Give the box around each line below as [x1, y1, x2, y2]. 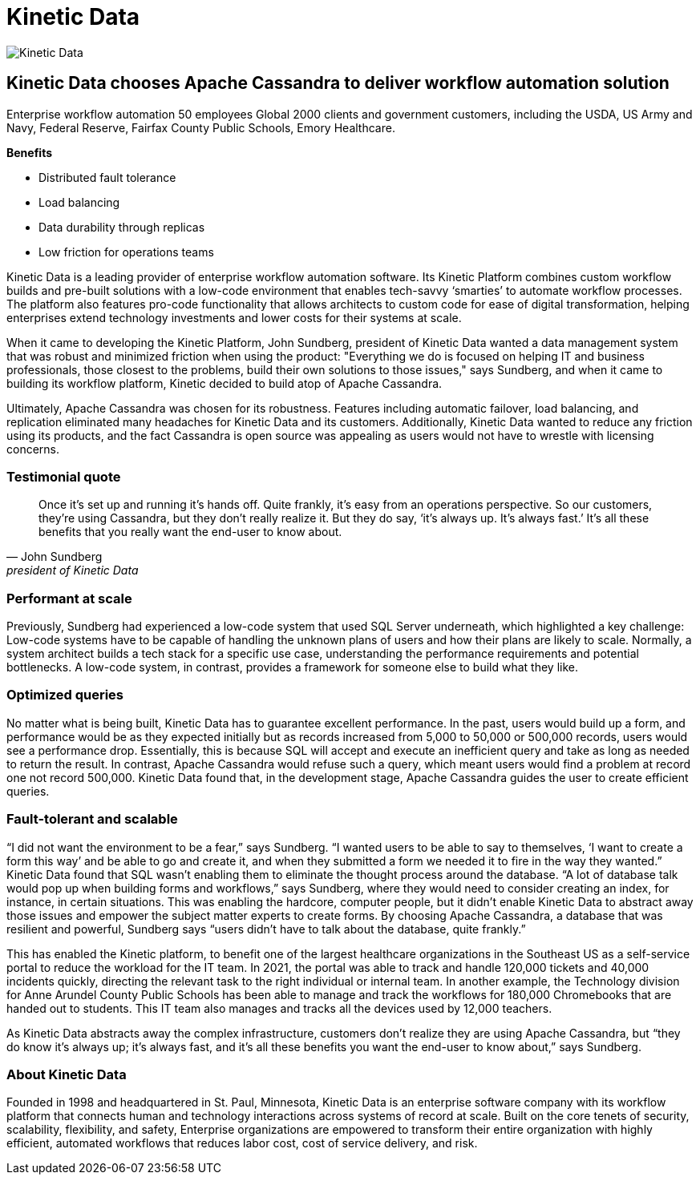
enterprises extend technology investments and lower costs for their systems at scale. [6, 310, 462, 324]
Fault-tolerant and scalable [6, 811, 178, 828]
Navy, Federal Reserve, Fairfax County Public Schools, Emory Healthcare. [6, 120, 395, 135]
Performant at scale [6, 590, 132, 607]
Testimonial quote [6, 468, 121, 485]
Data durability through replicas [38, 220, 205, 234]
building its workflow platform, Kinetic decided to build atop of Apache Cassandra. [6, 376, 443, 390]
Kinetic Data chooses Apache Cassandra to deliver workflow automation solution [6, 73, 670, 94]
